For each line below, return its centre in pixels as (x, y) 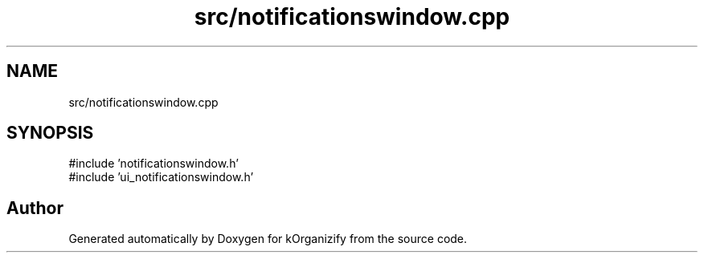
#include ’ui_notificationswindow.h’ (161, 177)
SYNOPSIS (50, 133)
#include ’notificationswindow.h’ (153, 164)
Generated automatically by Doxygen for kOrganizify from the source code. (268, 239)
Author (35, 208)
